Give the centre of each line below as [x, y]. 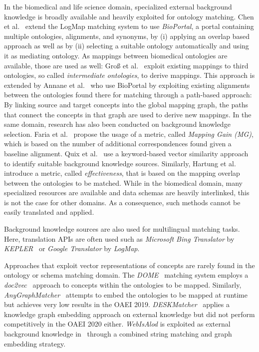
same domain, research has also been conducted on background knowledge [117, 124]
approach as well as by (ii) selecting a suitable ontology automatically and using [127, 46]
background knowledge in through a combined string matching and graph [118, 334]
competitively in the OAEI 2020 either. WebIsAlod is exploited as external [117, 324]
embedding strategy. [35, 343]
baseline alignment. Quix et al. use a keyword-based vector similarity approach [126, 153]
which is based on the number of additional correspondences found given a [118, 144]
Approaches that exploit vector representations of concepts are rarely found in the [129, 265]
